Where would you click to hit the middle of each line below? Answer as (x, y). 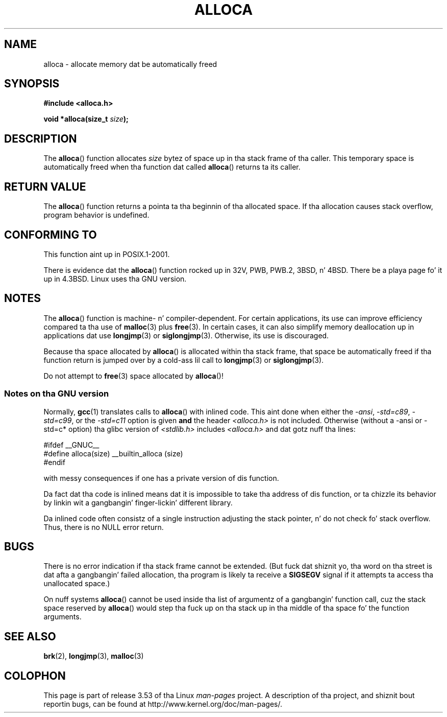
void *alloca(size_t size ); (86, 119)
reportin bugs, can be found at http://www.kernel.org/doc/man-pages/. (163, 704)
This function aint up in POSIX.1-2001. (107, 254)
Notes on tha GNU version (57, 394)
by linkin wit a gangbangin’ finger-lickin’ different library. (138, 502)
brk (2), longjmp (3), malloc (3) (94, 656)
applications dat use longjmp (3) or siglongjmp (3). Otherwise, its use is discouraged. (186, 335)
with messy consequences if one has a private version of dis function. (161, 478)
